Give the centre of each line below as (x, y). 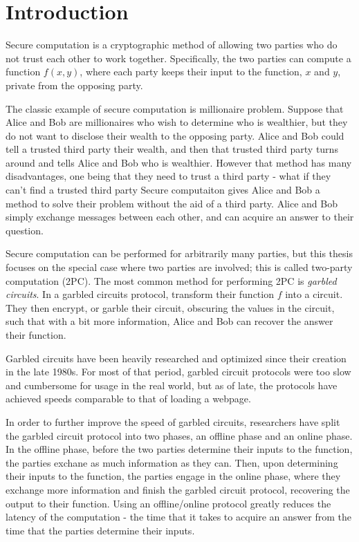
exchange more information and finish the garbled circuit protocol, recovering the (178, 489)
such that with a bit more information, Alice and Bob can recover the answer (169, 321)
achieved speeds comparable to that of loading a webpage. (128, 399)
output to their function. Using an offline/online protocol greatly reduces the (168, 503)
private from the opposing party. (74, 85)
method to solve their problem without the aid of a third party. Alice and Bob (172, 203)
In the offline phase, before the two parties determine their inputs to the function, (179, 449)
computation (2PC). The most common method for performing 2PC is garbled (171, 280)
